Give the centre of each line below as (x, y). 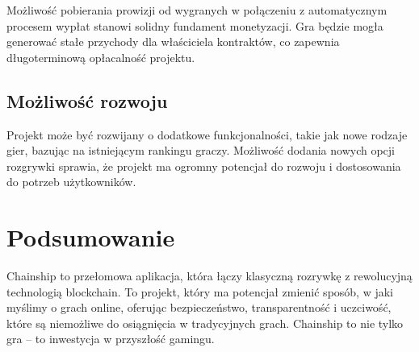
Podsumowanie (91, 237)
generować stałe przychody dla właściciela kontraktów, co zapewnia (173, 41)
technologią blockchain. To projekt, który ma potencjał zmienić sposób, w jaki (200, 291)
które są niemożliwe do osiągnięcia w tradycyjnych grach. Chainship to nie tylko (205, 323)
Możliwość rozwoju (87, 100)
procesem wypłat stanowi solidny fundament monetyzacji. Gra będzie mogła (195, 25)
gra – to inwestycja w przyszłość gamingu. (111, 339)
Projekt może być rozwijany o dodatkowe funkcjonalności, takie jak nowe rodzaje (207, 134)
